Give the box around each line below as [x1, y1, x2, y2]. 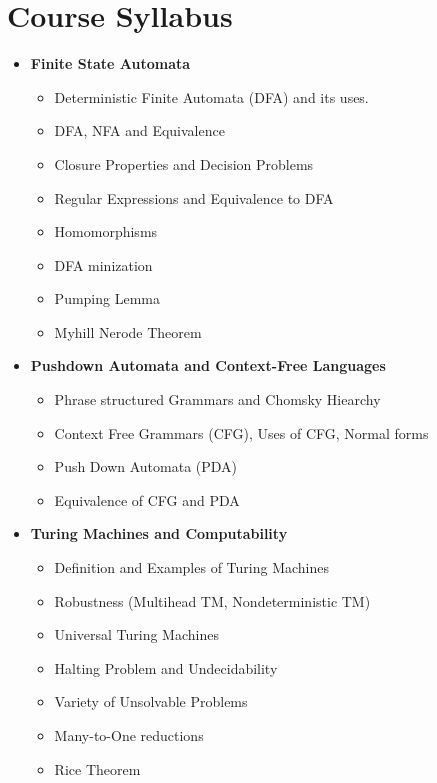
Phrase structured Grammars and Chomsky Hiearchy [54, 389, 381, 410]
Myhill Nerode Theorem [54, 321, 202, 342]
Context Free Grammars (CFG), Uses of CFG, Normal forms [54, 422, 429, 443]
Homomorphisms [54, 221, 158, 242]
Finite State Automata [30, 53, 191, 74]
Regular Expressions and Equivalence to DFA [54, 187, 334, 208]
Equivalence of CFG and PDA [54, 489, 240, 510]
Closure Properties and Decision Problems [54, 153, 314, 174]
